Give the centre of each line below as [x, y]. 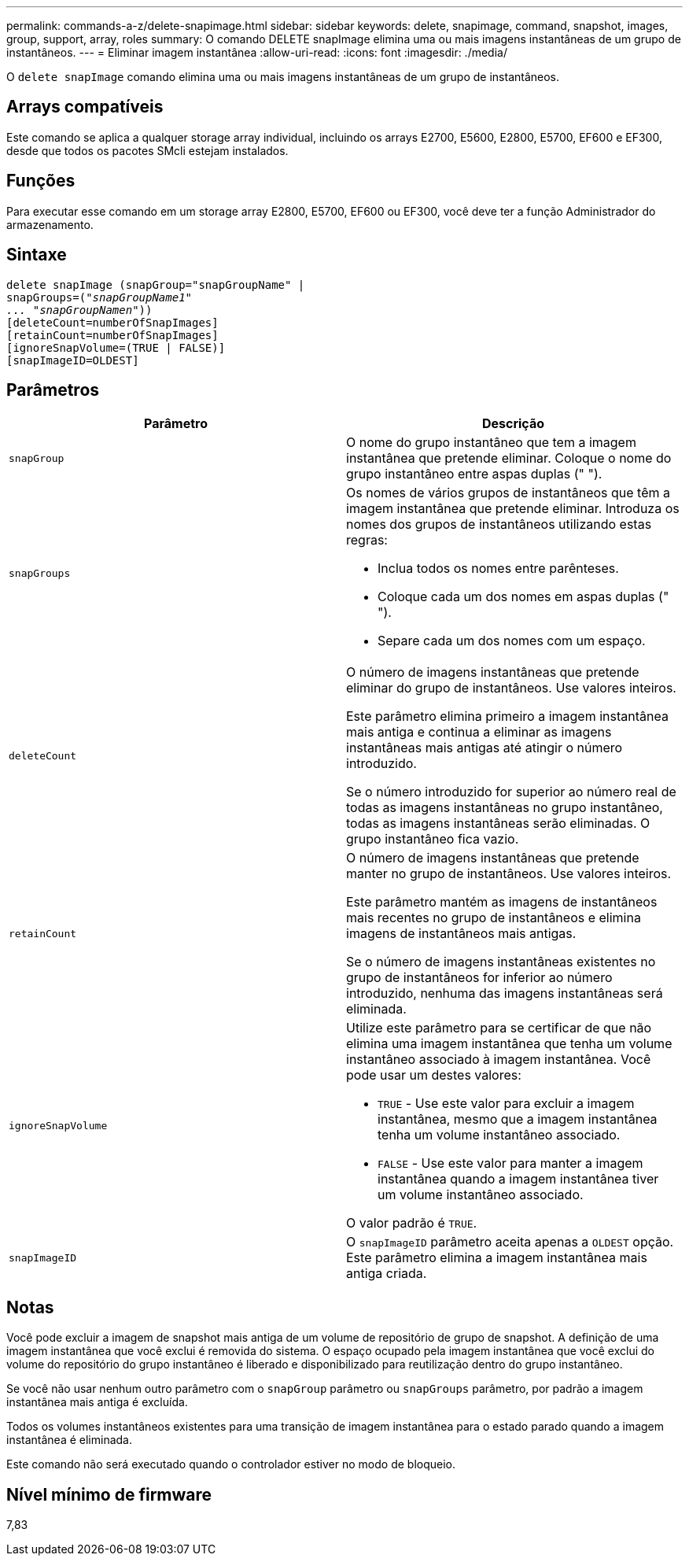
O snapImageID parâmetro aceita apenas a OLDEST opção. [510, 1242]
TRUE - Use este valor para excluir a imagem [506, 1104]
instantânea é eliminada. [70, 1440]
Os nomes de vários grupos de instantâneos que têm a [508, 493]
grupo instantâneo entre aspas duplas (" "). [474, 474]
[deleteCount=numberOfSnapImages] [112, 322]
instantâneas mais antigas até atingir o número [485, 748]
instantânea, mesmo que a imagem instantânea [518, 1119]
